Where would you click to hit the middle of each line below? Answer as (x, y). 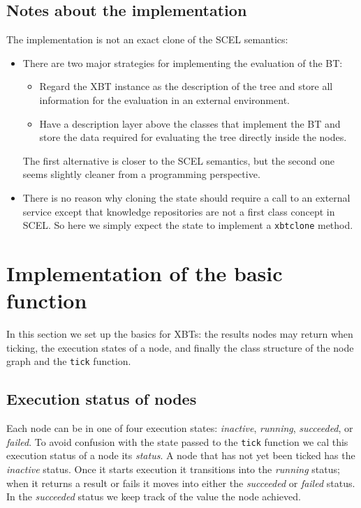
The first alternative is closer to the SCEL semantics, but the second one (178, 160)
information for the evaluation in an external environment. (164, 99)
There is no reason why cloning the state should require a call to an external (186, 197)
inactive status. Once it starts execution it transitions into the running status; (173, 469)
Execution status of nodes (102, 399)
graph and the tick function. (69, 361)
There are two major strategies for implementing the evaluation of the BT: (183, 62)
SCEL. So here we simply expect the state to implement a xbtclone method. (188, 225)
